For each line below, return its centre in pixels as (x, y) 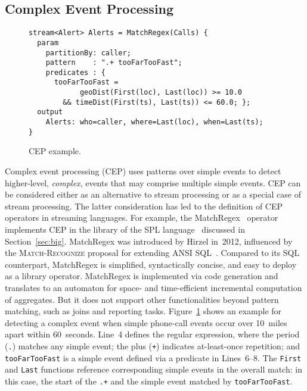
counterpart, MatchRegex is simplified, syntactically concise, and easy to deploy (151, 264)
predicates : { (75, 72)
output (50, 112)
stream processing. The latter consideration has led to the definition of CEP (144, 206)
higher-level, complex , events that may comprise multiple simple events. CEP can (153, 182)
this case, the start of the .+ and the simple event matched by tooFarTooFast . (149, 381)
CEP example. (55, 151)
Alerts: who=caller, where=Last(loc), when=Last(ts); (154, 122)
